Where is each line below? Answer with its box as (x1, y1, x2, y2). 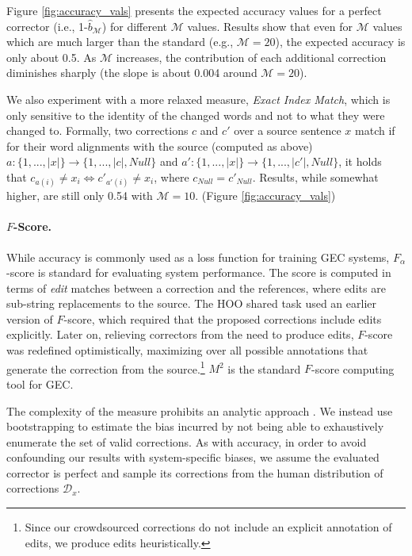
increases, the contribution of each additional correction (116, 48, 387, 65)
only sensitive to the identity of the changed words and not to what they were (6, 106, 385, 123)
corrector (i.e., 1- (6, 17, 88, 34)
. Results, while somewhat (252, 168, 379, 185)
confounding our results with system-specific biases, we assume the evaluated (6, 449, 380, 466)
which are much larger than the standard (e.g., (6, 33, 234, 50)
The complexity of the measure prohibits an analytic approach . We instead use (6, 402, 393, 419)
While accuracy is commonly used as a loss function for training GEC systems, (6, 248, 390, 265)
